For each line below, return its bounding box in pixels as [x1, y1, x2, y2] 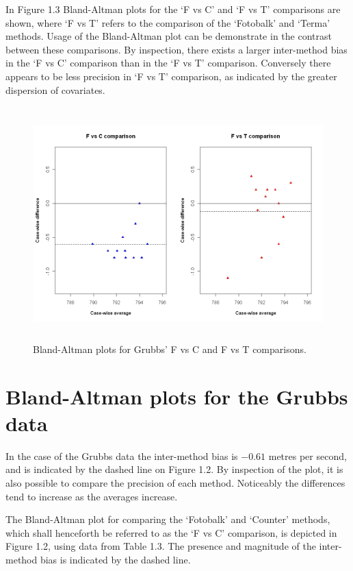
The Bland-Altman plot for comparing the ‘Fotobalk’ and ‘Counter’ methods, [5, 512, 330, 526]
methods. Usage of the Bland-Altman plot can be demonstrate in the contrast [5, 29, 332, 43]
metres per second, [268, 448, 347, 463]
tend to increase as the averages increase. [5, 489, 178, 503]
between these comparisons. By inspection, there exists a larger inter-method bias [5, 42, 348, 56]
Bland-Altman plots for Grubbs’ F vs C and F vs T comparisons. [33, 341, 306, 356]
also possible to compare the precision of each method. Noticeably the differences [5, 476, 345, 489]
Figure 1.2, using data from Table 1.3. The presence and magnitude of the [5, 539, 316, 553]
